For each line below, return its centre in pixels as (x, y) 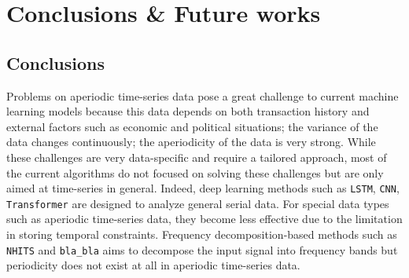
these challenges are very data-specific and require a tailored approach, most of (197, 157)
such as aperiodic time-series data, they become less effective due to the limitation (204, 219)
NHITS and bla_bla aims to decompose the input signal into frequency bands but (202, 249)
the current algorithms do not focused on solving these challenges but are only (195, 172)
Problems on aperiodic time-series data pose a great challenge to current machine (203, 95)
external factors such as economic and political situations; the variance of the (192, 126)
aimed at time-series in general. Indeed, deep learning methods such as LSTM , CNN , (203, 188)
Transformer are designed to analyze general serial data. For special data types (198, 203)
